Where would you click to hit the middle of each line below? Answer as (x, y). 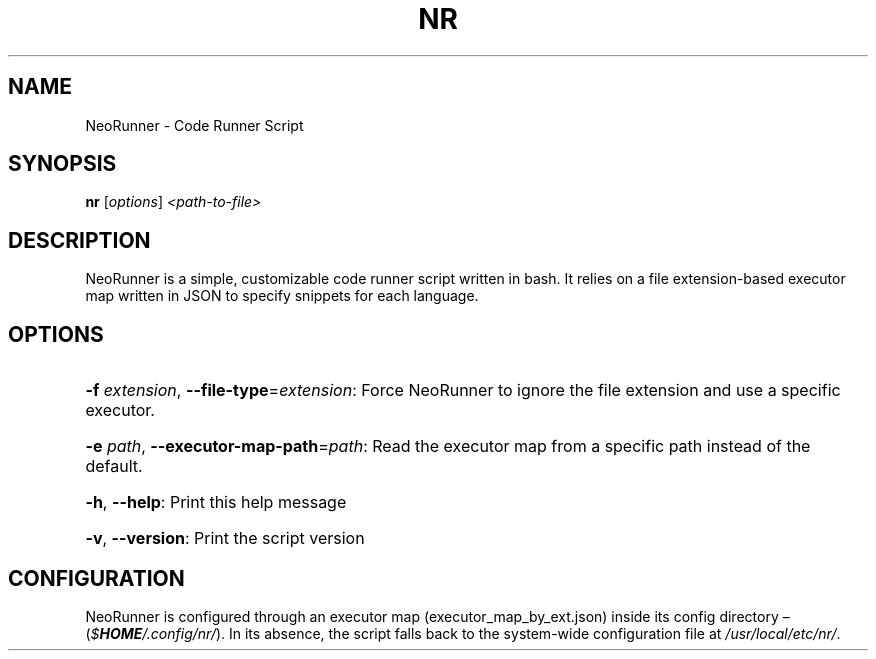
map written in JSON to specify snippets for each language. (282, 296)
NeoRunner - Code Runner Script (194, 125)
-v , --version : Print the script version (225, 538)
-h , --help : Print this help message (216, 502)
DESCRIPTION (79, 240)
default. (114, 466)
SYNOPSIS (62, 164)
